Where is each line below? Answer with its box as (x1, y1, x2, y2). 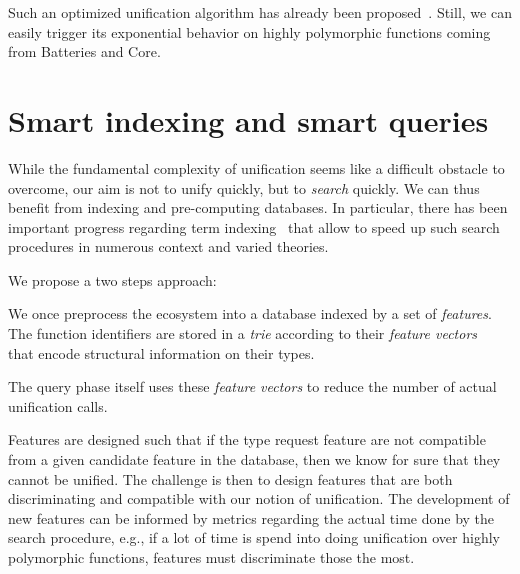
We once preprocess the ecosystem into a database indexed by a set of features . (8, 303, 492, 324)
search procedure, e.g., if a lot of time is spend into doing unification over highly (8, 527, 500, 548)
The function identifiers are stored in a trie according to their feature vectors (8, 323, 478, 344)
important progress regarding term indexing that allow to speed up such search (8, 216, 500, 237)
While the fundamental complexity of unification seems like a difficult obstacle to (8, 157, 505, 178)
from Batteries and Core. (8, 41, 161, 62)
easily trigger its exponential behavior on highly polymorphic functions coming (8, 21, 491, 42)
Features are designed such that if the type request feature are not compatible (8, 429, 486, 450)
